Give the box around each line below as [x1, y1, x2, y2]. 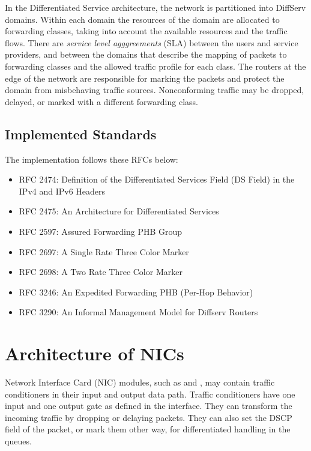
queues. [5, 434, 32, 447]
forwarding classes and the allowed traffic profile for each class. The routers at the [5, 59, 306, 72]
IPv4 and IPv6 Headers [19, 184, 106, 197]
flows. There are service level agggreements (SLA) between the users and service [5, 36, 298, 49]
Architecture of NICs [5, 341, 184, 366]
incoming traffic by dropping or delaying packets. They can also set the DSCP [5, 411, 292, 423]
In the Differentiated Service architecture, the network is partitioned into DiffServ [5, 1, 306, 13]
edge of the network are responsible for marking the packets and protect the [5, 71, 285, 84]
